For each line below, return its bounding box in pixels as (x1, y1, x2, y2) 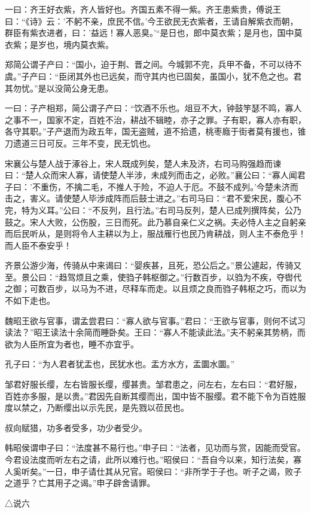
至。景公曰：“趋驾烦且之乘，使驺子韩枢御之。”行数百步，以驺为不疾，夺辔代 (5, 270, 302, 283)
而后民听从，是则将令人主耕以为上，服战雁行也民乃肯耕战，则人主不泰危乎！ (5, 227, 306, 240)
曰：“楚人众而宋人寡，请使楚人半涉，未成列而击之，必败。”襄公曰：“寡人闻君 (5, 169, 306, 181)
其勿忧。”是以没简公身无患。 (5, 81, 114, 94)
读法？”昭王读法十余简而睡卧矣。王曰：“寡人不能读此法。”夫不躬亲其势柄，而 (5, 326, 306, 338)
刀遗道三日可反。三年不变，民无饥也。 (5, 136, 155, 149)
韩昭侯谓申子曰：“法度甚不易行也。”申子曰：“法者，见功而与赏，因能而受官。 (5, 441, 306, 454)
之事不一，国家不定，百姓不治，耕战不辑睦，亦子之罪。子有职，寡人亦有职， (5, 113, 306, 126)
